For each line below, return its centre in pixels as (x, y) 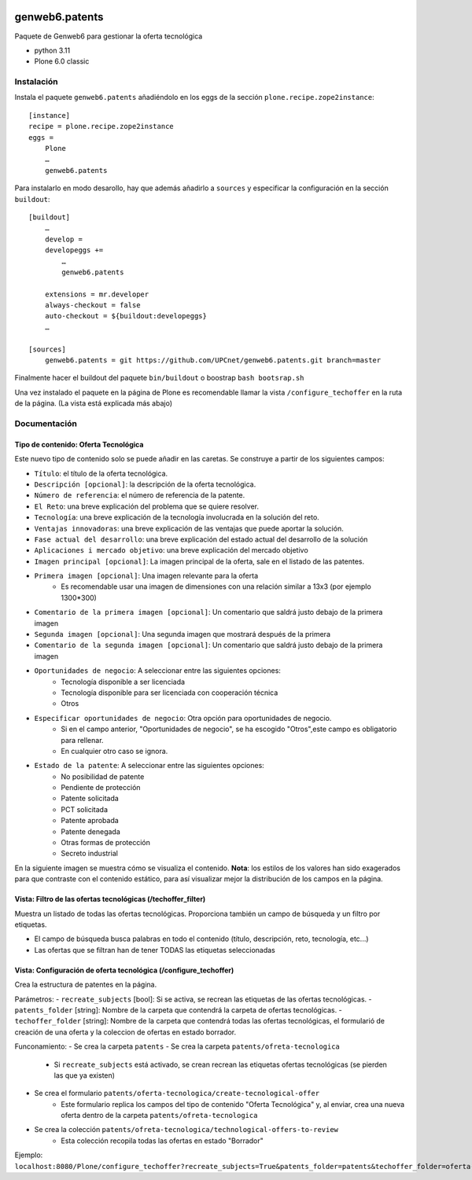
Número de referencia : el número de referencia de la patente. (140, 495)
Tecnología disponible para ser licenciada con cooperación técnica (170, 693)
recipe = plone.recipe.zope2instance (101, 127)
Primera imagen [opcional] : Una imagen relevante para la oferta (146, 576)
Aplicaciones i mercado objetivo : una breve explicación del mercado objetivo (171, 550)
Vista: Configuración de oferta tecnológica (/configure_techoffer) (124, 970)
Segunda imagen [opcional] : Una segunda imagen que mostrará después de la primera (182, 634)
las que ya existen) (85, 1075)
